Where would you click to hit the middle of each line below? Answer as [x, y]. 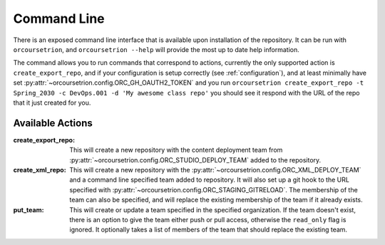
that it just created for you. [52, 103]
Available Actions [53, 123]
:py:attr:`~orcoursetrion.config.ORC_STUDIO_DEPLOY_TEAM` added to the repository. [195, 160]
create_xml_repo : [40, 170]
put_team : [29, 209]
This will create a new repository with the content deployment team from [176, 150]
